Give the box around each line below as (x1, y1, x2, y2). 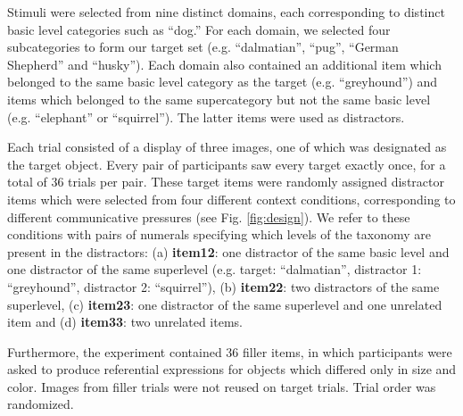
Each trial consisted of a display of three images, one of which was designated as (7, 137, 447, 156)
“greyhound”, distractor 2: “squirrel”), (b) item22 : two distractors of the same (7, 277, 440, 295)
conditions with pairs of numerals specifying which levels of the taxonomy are (7, 225, 431, 244)
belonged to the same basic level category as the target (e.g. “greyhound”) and (7, 72, 438, 91)
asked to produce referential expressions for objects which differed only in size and (7, 360, 457, 379)
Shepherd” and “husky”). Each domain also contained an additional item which (7, 54, 442, 73)
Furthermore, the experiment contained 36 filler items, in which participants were (7, 342, 452, 361)
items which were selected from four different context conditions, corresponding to (7, 189, 456, 208)
